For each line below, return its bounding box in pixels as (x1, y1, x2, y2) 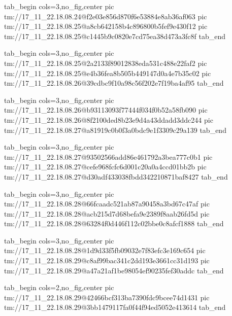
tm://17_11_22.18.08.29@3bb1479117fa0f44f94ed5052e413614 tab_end (4, 302, 226, 312)
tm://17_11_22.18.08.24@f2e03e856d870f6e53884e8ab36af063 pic (4, 11, 207, 21)
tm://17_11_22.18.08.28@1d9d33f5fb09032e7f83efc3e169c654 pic (4, 245, 206, 256)
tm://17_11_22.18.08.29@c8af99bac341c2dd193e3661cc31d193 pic (4, 255, 210, 266)
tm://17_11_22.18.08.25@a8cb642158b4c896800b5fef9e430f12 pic (4, 21, 208, 31)
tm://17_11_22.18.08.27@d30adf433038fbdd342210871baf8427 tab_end (4, 171, 228, 182)
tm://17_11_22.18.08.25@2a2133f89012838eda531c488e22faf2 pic (4, 57, 207, 68)
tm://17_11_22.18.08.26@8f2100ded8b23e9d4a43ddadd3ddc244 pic (4, 114, 213, 125)
